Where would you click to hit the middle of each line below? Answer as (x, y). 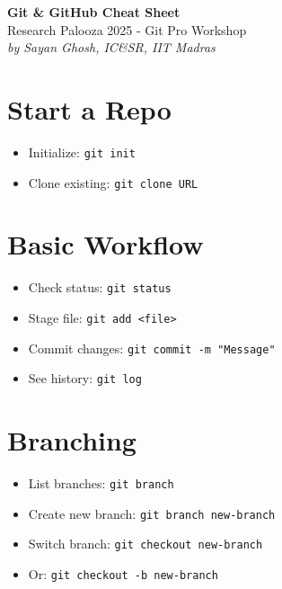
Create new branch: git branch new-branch (152, 513)
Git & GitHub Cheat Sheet (94, 12)
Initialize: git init (82, 152)
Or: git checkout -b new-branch (123, 574)
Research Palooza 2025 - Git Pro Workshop (127, 29)
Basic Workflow (106, 244)
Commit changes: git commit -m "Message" (152, 348)
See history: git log (85, 378)
